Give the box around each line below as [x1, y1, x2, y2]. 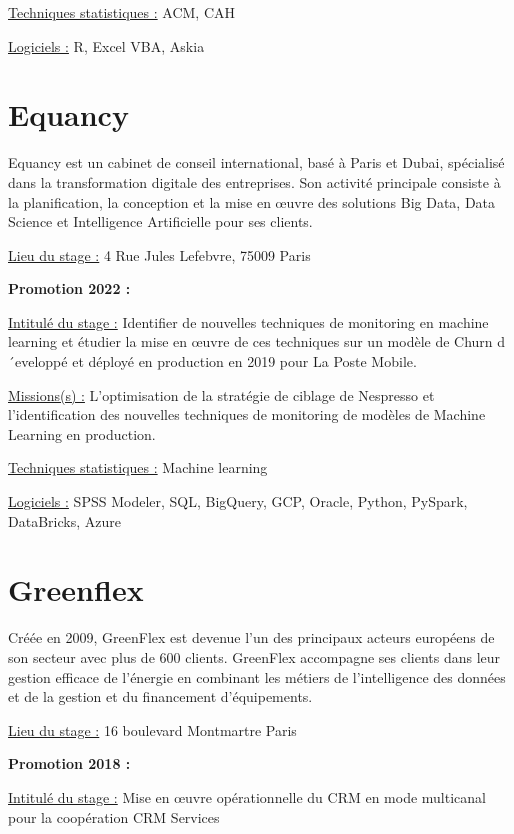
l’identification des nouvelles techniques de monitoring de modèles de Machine [8, 404, 486, 425]
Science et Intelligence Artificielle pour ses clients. [8, 211, 313, 232]
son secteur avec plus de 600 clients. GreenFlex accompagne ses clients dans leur [8, 646, 501, 667]
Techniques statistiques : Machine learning [8, 457, 268, 478]
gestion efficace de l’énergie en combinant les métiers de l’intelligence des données [8, 666, 506, 687]
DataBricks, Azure [8, 510, 121, 531]
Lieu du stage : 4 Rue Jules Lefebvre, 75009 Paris [8, 244, 311, 265]
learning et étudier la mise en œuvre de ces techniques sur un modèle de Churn [8, 331, 493, 352]
